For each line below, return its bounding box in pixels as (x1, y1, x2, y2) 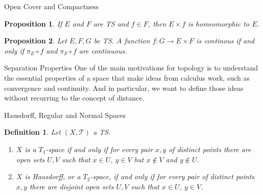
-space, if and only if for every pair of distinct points (90, 171, 255, 182)
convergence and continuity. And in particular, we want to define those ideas (4, 82, 244, 93)
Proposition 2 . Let (4, 35, 67, 46)
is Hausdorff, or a (25, 171, 81, 182)
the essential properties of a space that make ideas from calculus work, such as (4, 72, 250, 83)
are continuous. (79, 45, 127, 56)
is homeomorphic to (188, 18, 250, 29)
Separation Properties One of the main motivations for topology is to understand (4, 62, 258, 73)
